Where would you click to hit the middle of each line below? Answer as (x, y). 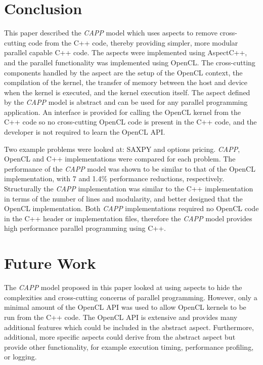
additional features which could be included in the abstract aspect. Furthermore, (129, 327)
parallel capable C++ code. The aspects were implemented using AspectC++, (126, 52)
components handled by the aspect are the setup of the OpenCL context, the (123, 72)
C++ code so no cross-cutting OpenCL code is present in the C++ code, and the (130, 122)
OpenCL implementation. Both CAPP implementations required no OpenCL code (131, 208)
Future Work (50, 263)
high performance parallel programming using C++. (85, 228)
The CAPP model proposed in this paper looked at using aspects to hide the (123, 287)
